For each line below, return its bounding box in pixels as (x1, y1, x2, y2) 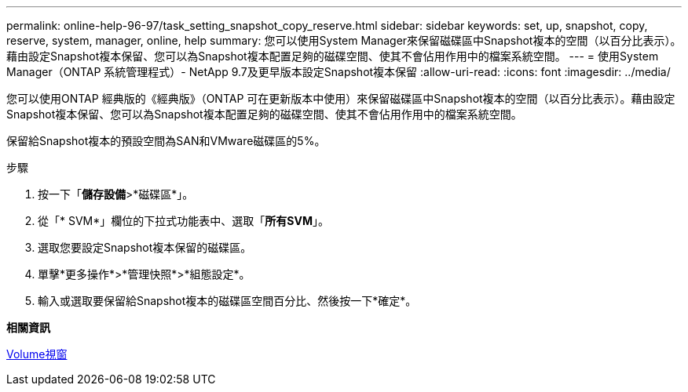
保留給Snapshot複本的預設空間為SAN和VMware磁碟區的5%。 (6, 134, 326, 147)
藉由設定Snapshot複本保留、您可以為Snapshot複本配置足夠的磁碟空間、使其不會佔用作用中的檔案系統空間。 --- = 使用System (6, 49, 659, 63)
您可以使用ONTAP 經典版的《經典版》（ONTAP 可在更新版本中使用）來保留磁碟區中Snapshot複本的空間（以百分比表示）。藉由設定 (6, 92, 675, 105)
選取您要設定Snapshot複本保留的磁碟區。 (38, 241, 252, 254)
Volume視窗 (6, 347, 68, 361)
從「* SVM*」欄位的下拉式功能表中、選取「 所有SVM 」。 (38, 214, 329, 227)
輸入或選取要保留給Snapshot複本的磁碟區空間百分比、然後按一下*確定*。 (38, 294, 417, 307)
